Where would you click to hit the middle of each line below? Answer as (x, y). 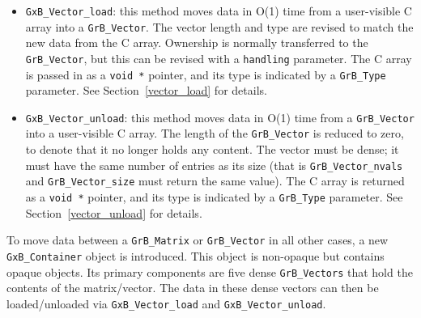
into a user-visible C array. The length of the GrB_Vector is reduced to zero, (215, 133)
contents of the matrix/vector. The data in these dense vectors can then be (193, 288)
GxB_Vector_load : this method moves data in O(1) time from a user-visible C (219, 11)
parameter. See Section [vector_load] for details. (146, 90)
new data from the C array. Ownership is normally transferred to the (197, 42)
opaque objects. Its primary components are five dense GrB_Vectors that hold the (210, 271)
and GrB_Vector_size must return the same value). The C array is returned (215, 181)
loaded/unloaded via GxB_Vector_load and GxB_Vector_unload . (166, 303)
